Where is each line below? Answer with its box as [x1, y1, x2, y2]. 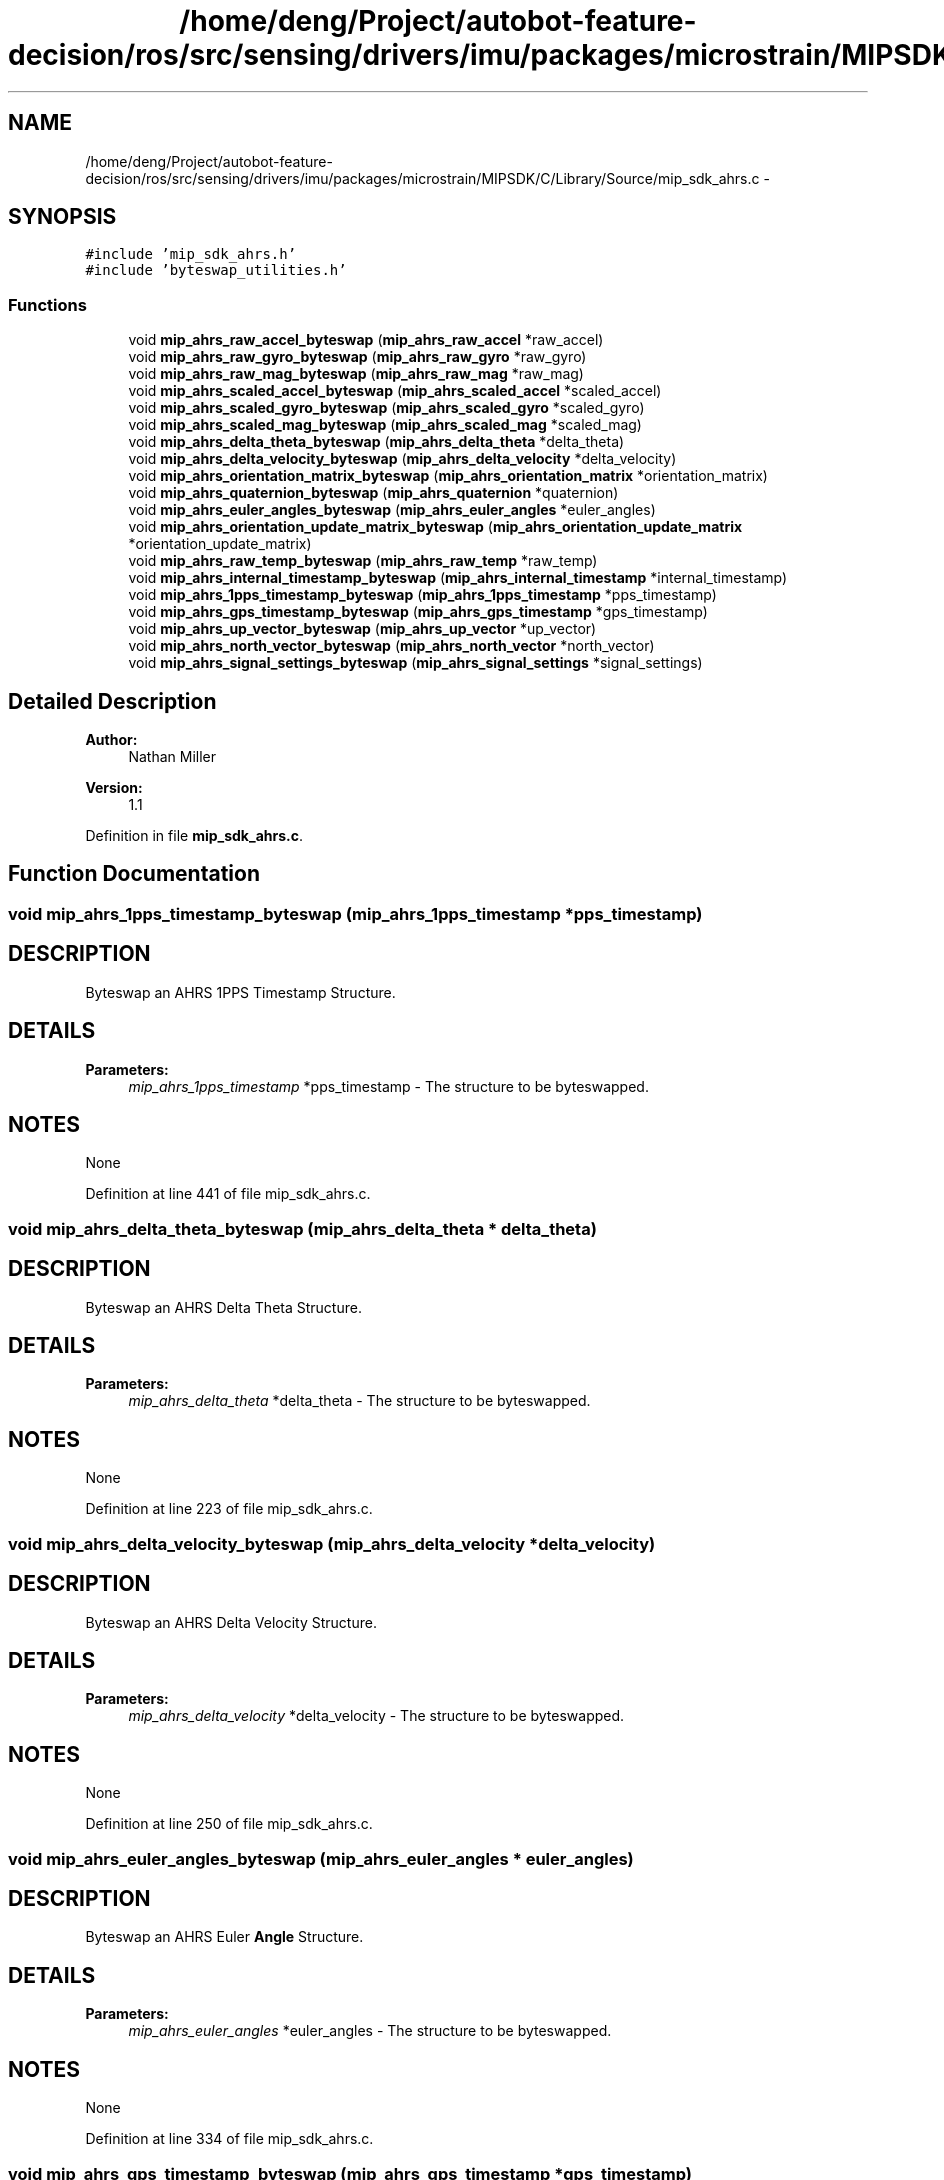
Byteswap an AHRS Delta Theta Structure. [85, 1298, 362, 1316]
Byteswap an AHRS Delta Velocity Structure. [85, 1613, 377, 1631]
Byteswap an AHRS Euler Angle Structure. [85, 1928, 364, 1946]
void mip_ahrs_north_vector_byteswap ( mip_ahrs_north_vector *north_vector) [128, 637, 655, 655]
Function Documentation [8, 861, 260, 887]
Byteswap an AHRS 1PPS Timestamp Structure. [85, 983, 396, 1001]
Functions [8, 294, 87, 315]
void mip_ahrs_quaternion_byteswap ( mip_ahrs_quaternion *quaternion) [128, 484, 619, 502]
